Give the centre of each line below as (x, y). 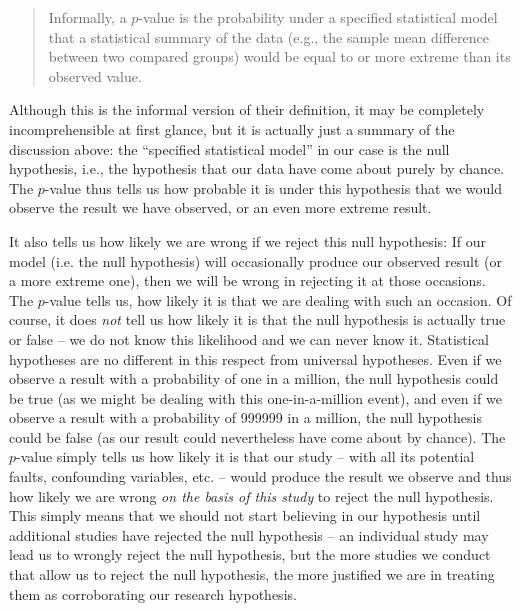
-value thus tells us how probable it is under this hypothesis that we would (273, 187)
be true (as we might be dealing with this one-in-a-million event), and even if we (255, 397)
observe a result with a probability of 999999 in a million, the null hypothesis (245, 417)
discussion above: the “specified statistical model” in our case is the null (229, 148)
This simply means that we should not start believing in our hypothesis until (245, 515)
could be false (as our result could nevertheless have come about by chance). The (257, 436)
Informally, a (87, 17)
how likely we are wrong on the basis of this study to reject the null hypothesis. (251, 495)
